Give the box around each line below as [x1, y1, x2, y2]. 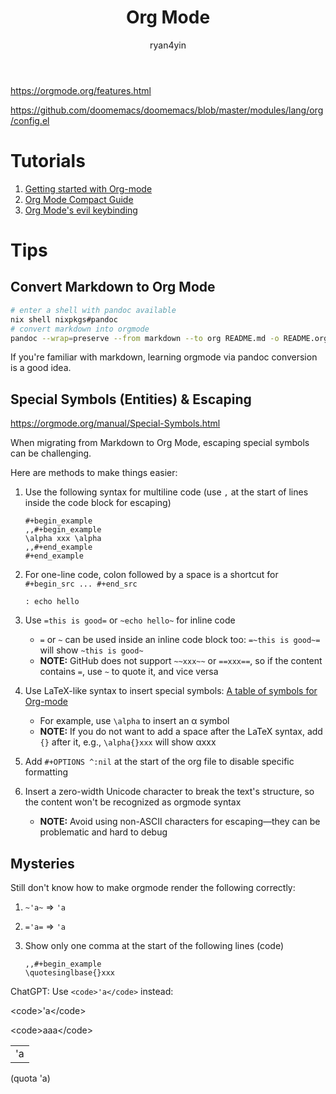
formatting [24, 766, 68, 778]
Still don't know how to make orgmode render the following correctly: [10, 882, 296, 893]
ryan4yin [149, 39, 187, 51]
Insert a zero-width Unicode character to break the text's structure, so [24, 786, 315, 798]
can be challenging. [10, 447, 92, 460]
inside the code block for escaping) [24, 497, 172, 509]
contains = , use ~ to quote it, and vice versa [39, 666, 219, 678]
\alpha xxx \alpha [24, 534, 102, 544]
